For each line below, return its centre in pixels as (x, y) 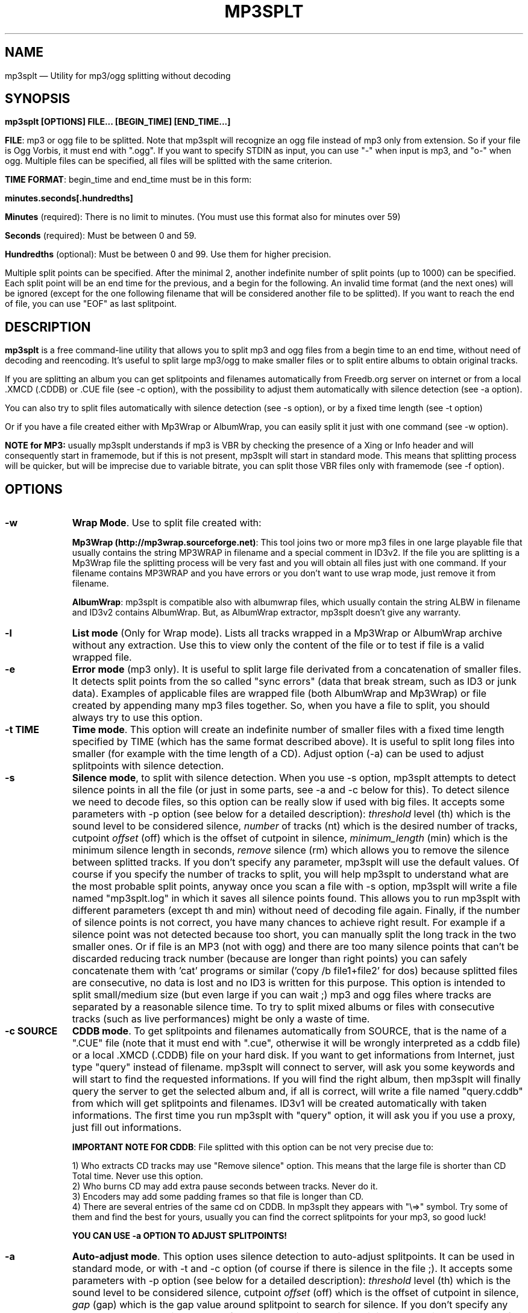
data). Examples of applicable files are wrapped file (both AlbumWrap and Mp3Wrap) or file (279, 694)
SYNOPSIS (38, 99)
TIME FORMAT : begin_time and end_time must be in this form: (128, 180)
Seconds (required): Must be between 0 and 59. (101, 236)
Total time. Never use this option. (137, 1176)
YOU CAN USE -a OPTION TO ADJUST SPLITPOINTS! (180, 1236)
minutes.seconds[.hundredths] (69, 198)
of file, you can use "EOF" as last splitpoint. (91, 304)
